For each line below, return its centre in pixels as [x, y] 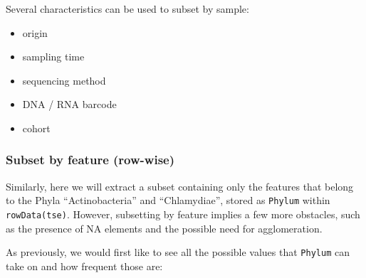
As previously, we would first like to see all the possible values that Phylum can [178, 252]
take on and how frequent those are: [84, 266]
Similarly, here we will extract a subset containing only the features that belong [180, 186]
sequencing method [64, 80]
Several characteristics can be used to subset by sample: [127, 9]
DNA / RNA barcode [69, 104]
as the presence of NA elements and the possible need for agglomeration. [164, 228]
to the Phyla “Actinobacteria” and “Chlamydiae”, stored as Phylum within [168, 200]
